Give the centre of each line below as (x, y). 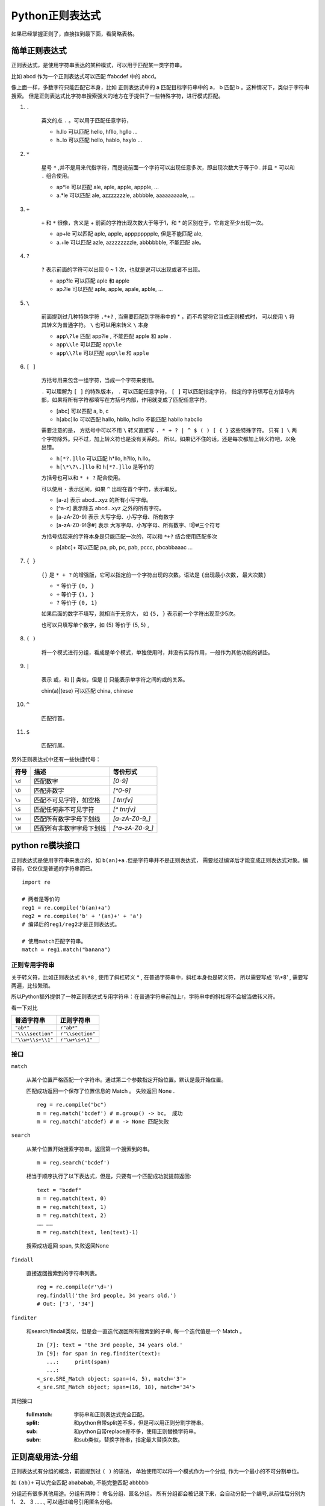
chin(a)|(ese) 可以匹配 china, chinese (87, 690)
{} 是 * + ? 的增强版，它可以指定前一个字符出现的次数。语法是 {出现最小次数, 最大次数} (154, 575)
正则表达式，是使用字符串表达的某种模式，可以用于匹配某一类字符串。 (98, 65)
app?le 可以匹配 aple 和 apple (93, 281)
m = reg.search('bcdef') (73, 1163)
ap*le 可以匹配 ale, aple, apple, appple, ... (107, 187)
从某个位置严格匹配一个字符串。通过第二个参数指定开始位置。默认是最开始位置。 (126, 1080)
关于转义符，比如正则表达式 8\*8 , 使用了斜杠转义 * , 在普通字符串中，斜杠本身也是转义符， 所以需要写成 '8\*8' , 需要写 (160, 977)
